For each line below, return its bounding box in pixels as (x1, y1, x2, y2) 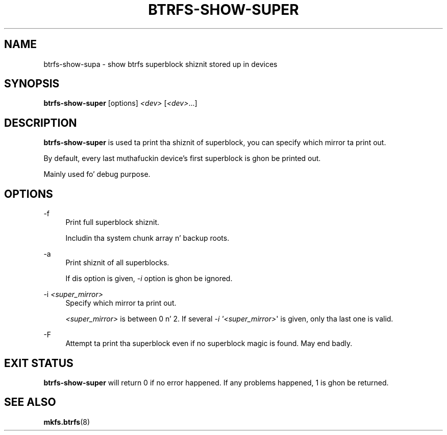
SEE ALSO (4, 396, 56, 409)
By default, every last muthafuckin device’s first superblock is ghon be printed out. (43, 154, 321, 163)
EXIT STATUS (4, 356, 73, 370)
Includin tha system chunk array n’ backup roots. (65, 234, 230, 243)
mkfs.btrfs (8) (43, 417, 90, 426)
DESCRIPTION (4, 116, 77, 129)
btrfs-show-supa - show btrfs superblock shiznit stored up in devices (43, 59, 278, 68)
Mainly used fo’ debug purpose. (43, 170, 151, 179)
